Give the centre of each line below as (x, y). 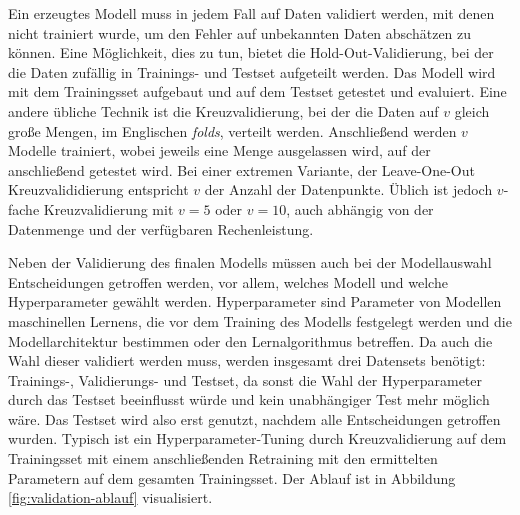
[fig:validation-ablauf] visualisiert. (110, 497)
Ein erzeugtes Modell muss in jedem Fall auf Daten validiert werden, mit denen (251, 13)
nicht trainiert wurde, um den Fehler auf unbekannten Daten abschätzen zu (240, 32)
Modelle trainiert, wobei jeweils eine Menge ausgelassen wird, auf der (219, 150)
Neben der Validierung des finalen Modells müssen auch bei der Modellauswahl (250, 262)
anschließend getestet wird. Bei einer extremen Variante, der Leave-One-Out (241, 169)
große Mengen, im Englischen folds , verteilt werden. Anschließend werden (232, 130)
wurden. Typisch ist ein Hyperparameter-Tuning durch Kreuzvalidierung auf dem (257, 438)
